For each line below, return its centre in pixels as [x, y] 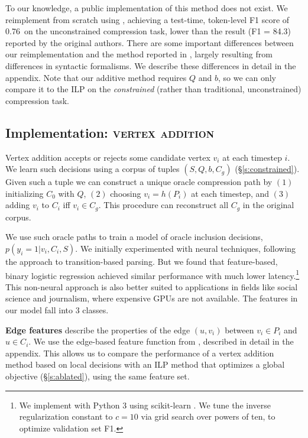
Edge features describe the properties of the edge [98, 330]
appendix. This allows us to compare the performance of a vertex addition [140, 353]
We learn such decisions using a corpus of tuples [93, 169]
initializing [25, 193]
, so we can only [247, 77]
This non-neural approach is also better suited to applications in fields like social [152, 286]
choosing [126, 193]
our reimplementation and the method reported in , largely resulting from [139, 54]
